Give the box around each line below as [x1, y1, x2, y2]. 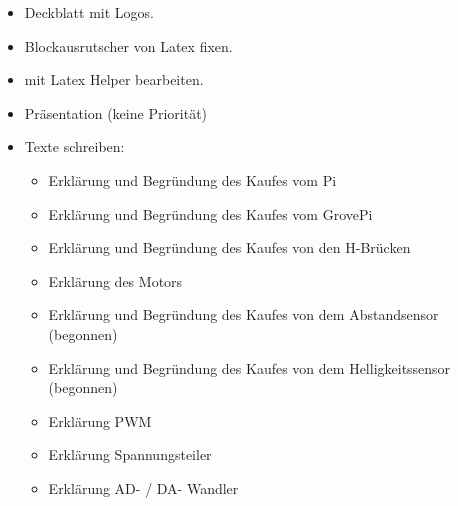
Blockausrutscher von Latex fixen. [24, 35, 233, 56]
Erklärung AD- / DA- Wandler [48, 477, 239, 498]
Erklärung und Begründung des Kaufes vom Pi [48, 169, 337, 190]
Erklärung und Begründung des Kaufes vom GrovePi [48, 203, 373, 224]
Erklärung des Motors [48, 270, 183, 291]
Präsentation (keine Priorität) [24, 102, 208, 123]
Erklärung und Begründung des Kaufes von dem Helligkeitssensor [48, 357, 451, 378]
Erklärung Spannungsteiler [48, 444, 212, 465]
